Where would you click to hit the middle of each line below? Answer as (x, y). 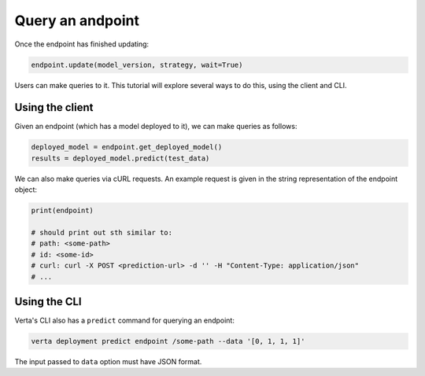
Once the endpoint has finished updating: (82, 44)
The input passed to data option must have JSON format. (108, 361)
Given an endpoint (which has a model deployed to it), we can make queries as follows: (156, 127)
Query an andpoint (77, 20)
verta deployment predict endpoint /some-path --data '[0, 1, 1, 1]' (168, 341)
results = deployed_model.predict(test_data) (120, 158)
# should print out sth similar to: (102, 232)
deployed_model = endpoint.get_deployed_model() (127, 147)
